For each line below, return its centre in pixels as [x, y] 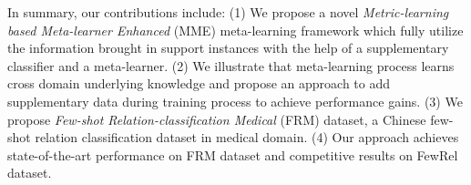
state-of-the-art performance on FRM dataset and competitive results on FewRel [233, 154]
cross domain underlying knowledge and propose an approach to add [199, 83]
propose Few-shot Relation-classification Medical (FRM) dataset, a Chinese [217, 119]
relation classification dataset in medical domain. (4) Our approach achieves [247, 137]
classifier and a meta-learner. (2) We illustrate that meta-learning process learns [231, 65]
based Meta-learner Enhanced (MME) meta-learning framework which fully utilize [235, 30]
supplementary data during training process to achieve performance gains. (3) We [235, 101]
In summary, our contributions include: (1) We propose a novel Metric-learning [228, 12]
